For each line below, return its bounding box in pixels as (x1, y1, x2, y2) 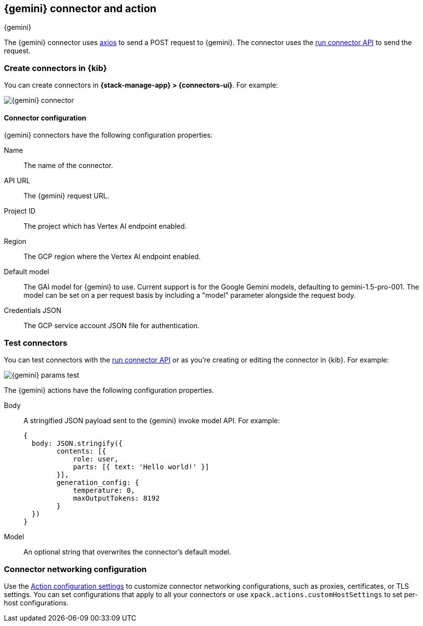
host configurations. (4, 598, 69, 607)
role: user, (73, 455, 118, 463)
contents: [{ (56, 447, 106, 456)
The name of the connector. (23, 161, 113, 170)
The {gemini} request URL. (23, 192, 109, 200)
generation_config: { (56, 479, 140, 487)
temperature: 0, (73, 486, 135, 495)
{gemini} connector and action (4, 2, 157, 15)
